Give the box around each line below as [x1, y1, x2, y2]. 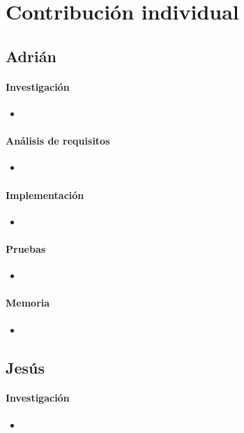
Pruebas [6, 241, 46, 256]
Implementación [6, 187, 84, 202]
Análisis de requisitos [6, 133, 110, 148]
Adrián [6, 45, 56, 66]
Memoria [6, 295, 50, 310]
